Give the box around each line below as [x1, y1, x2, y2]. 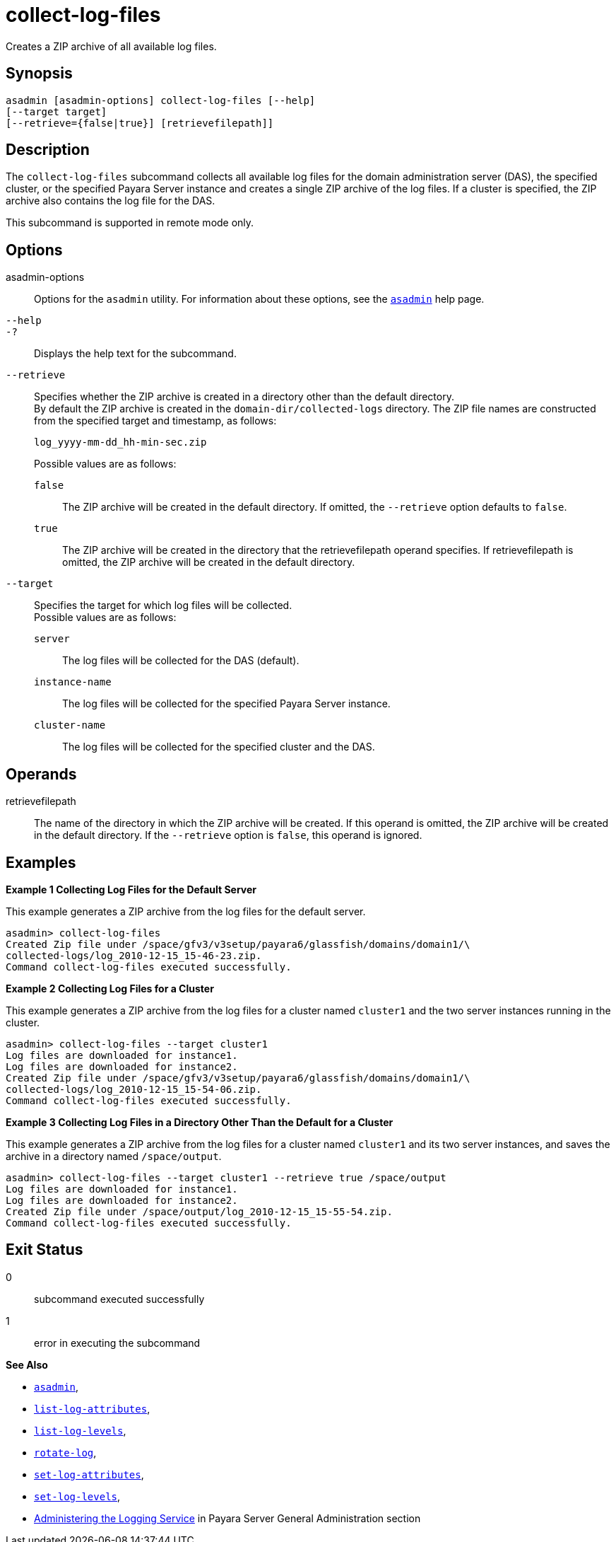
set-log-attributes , [34, 1468, 144, 1480]
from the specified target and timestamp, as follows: [34, 415, 277, 427]
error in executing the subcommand [34, 1336, 201, 1349]
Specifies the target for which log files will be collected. [34, 599, 292, 612]
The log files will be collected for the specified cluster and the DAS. [62, 741, 375, 753]
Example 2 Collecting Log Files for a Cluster [6, 982, 214, 995]
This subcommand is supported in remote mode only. [6, 216, 254, 229]
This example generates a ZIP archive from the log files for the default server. [6, 905, 366, 917]
